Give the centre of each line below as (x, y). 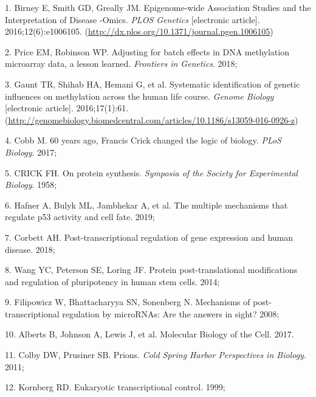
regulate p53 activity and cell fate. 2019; (80, 217)
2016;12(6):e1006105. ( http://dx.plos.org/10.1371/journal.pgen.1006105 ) (139, 31)
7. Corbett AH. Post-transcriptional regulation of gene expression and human (149, 237)
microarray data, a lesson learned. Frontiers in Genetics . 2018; (121, 64)
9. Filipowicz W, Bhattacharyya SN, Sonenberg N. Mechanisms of (128, 302)
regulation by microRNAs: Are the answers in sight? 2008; (171, 313)
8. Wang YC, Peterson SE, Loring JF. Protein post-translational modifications (151, 270)
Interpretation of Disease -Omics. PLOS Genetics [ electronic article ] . (132, 19)
